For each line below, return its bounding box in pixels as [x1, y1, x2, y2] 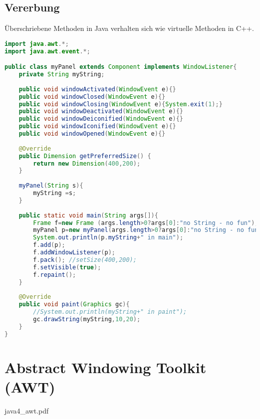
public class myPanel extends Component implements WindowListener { [4, 63, 237, 71]
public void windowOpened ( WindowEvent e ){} [18, 130, 166, 138]
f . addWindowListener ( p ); [33, 249, 115, 256]
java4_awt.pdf [4, 405, 49, 416]
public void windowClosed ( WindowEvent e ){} [18, 93, 166, 100]
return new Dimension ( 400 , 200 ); [33, 160, 141, 167]
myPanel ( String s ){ [18, 182, 83, 190]
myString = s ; [33, 190, 76, 197]
